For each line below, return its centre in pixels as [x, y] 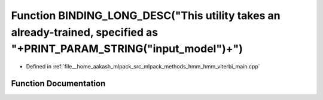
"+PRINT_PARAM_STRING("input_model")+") [127, 49]
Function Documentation [58, 83]
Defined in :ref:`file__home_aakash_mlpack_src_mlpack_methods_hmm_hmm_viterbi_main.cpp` [143, 67]
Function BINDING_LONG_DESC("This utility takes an [146, 15]
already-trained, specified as [85, 32]
